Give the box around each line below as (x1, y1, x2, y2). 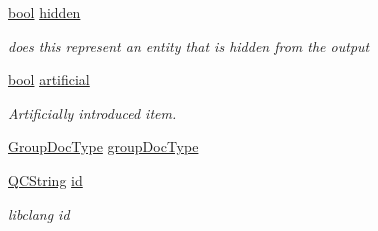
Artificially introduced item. (8, 102, 177, 123)
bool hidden (8, 2, 81, 22)
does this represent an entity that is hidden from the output (8, 35, 370, 56)
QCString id (8, 169, 83, 190)
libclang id (8, 203, 70, 224)
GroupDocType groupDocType (8, 136, 199, 157)
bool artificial (8, 69, 90, 90)
